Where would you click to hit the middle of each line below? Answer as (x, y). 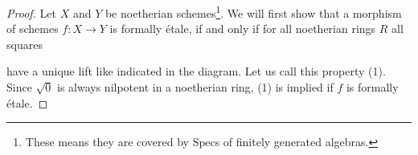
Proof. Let (31, 12)
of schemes (33, 29)
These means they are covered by (107, 142)
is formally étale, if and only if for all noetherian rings (243, 29)
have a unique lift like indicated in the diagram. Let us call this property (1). (196, 71)
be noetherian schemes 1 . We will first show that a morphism (253, 12)
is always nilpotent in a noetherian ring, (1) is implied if (195, 87)
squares (25, 44)
